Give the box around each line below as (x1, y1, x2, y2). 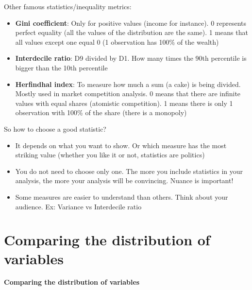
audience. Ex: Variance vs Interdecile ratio (15, 201, 142, 211)
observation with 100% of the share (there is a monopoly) (15, 107, 187, 118)
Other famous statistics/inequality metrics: (4, 1, 132, 11)
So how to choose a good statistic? (4, 123, 106, 134)
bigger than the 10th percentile (15, 62, 108, 72)
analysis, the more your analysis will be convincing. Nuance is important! (15, 175, 234, 186)
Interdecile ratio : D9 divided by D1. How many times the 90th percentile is (15, 53, 247, 63)
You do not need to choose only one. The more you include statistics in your (15, 166, 243, 176)
